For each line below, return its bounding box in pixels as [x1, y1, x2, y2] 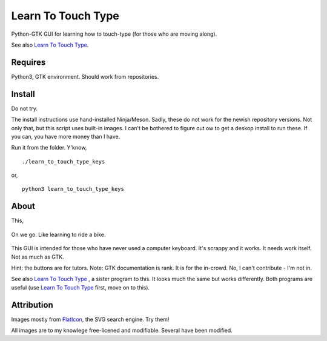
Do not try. [11, 105, 38, 112]
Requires [11, 57, 46, 67]
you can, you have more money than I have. [11, 133, 121, 140]
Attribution [11, 300, 54, 310]
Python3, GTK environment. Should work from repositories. [11, 73, 159, 80]
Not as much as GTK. [11, 253, 65, 260]
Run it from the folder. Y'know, [11, 144, 87, 151]
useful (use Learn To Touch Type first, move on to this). [11, 283, 150, 291]
